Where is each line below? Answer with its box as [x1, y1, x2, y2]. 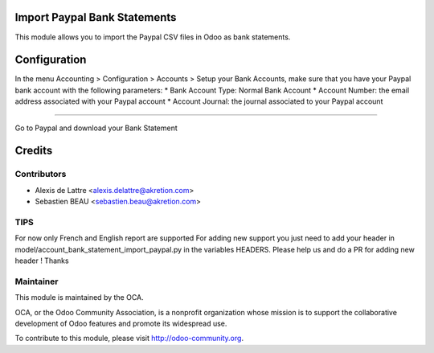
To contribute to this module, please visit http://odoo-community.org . [14, 334, 244, 343]
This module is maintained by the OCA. [14, 293, 144, 302]
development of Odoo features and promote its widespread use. [14, 318, 227, 328]
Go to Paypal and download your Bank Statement [14, 123, 178, 133]
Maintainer [14, 276, 59, 287]
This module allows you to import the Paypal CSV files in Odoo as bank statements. [14, 32, 291, 42]
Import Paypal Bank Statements [14, 10, 177, 24]
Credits [14, 144, 53, 158]
